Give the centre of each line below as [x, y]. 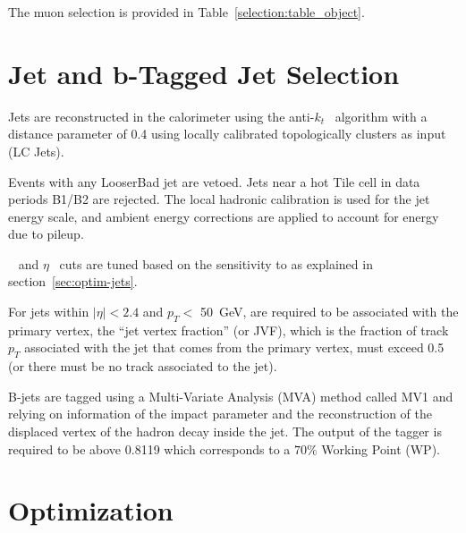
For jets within [49, 312]
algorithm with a [381, 116]
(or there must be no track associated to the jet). [143, 366]
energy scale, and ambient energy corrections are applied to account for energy [224, 216]
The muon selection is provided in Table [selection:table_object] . [186, 12]
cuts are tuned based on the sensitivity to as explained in [216, 263]
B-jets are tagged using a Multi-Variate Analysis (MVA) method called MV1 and [231, 396]
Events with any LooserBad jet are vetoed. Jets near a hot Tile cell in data [214, 181]
